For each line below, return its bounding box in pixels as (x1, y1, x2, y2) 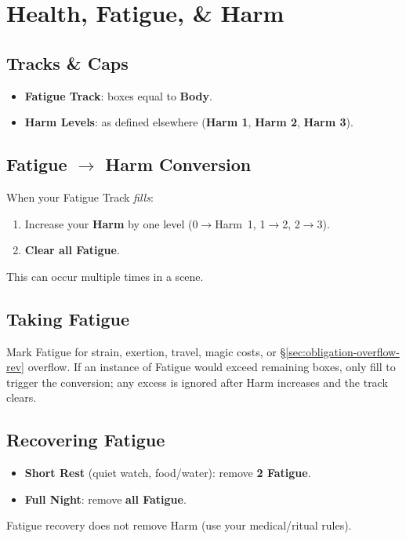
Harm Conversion (105, 152, 252, 177)
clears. (6, 389, 37, 406)
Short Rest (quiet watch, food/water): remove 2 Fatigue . (24, 464, 311, 481)
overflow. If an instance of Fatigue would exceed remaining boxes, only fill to (27, 359, 396, 375)
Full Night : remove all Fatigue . (24, 490, 187, 507)
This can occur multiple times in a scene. (6, 268, 204, 284)
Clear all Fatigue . (24, 242, 120, 258)
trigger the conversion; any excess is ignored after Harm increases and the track (6, 373, 388, 390)
